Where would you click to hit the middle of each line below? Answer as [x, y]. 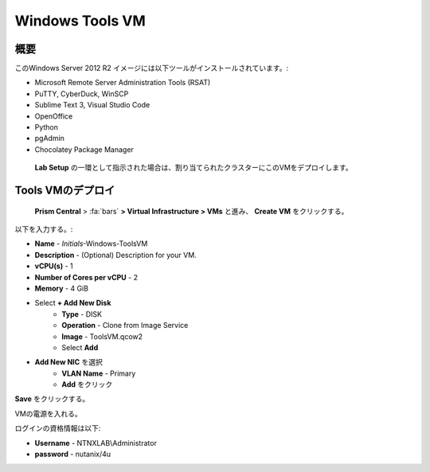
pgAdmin [50, 138]
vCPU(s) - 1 [54, 266]
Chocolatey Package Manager [84, 149]
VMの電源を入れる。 [49, 413]
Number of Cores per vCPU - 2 [86, 277]
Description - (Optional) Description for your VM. [115, 255]
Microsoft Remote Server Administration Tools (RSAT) [123, 83]
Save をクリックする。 [52, 399]
